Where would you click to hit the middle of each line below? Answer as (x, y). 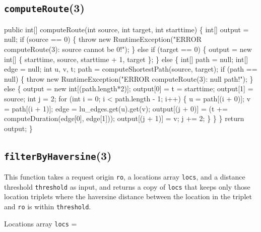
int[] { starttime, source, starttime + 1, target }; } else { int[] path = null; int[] (126, 59)
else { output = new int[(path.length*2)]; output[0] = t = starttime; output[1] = (129, 89)
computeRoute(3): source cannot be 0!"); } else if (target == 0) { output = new (128, 49)
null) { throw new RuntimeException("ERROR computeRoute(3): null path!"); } (129, 78)
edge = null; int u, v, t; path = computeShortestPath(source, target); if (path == (131, 69)
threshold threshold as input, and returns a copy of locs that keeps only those (127, 186)
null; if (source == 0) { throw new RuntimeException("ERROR (103, 39)
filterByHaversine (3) (58, 155)
